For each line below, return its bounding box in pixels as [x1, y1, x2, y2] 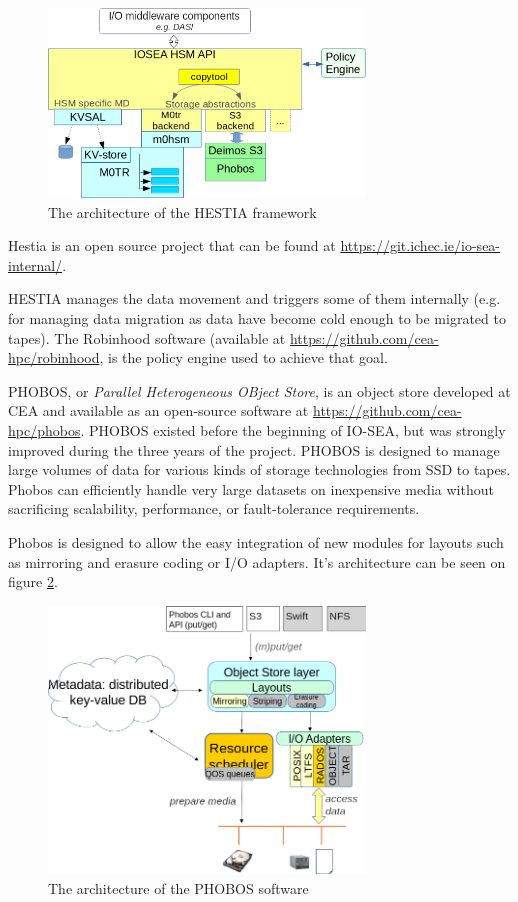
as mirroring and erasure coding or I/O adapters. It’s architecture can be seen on [8, 551, 506, 572]
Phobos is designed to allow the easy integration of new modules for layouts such [8, 531, 504, 552]
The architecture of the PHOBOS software [48, 877, 309, 898]
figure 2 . [8, 571, 58, 592]
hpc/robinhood [8, 347, 100, 368]
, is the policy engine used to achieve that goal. [99, 347, 388, 368]
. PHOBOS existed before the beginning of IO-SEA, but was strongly [80, 420, 506, 440]
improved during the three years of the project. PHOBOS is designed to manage [8, 439, 500, 460]
